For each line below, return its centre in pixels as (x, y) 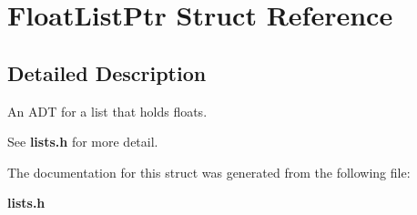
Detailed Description (107, 72)
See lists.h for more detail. (83, 142)
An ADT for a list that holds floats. (107, 111)
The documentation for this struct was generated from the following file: (209, 172)
